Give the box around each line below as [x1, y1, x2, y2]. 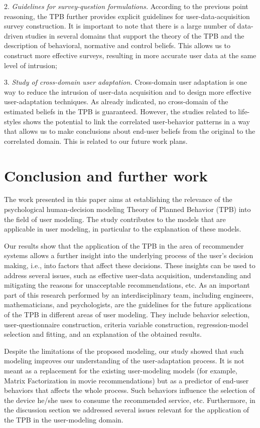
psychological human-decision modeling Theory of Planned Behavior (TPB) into [4, 204, 251, 215]
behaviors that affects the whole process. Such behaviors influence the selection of [4, 385, 255, 395]
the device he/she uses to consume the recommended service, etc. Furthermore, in [4, 394, 255, 405]
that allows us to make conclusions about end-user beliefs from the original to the [4, 126, 255, 136]
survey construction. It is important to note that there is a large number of [4, 21, 235, 31]
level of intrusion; [4, 60, 57, 70]
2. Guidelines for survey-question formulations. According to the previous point [4, 1, 248, 11]
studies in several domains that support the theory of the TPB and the [25, 30, 244, 41]
